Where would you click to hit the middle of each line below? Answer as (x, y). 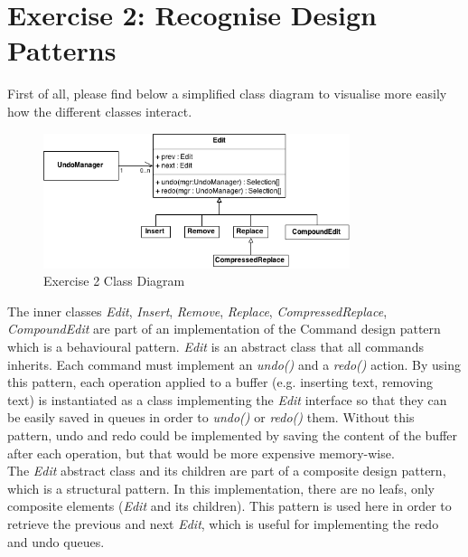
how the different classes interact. (100, 111)
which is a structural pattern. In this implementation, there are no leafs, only (221, 488)
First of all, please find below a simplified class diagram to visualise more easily (227, 94)
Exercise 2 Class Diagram (114, 281)
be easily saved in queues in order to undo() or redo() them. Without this (211, 417)
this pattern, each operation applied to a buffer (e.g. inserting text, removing (220, 382)
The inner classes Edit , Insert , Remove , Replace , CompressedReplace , (197, 311)
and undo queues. (56, 541)
